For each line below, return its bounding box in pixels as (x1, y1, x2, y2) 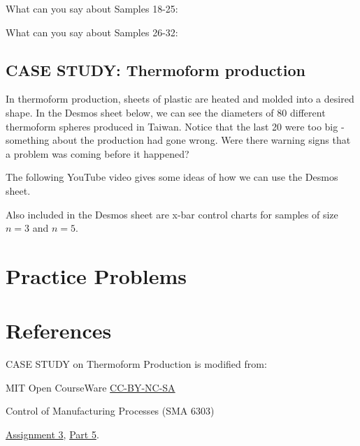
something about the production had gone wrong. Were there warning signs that (6, 133, 351, 147)
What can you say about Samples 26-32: (6, 24, 178, 39)
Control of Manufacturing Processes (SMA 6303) (6, 403, 215, 418)
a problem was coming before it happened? (6, 146, 189, 161)
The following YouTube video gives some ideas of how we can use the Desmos (6, 170, 338, 184)
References (6, 316, 112, 345)
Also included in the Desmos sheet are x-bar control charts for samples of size (6, 207, 338, 221)
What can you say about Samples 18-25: (6, 1, 178, 15)
